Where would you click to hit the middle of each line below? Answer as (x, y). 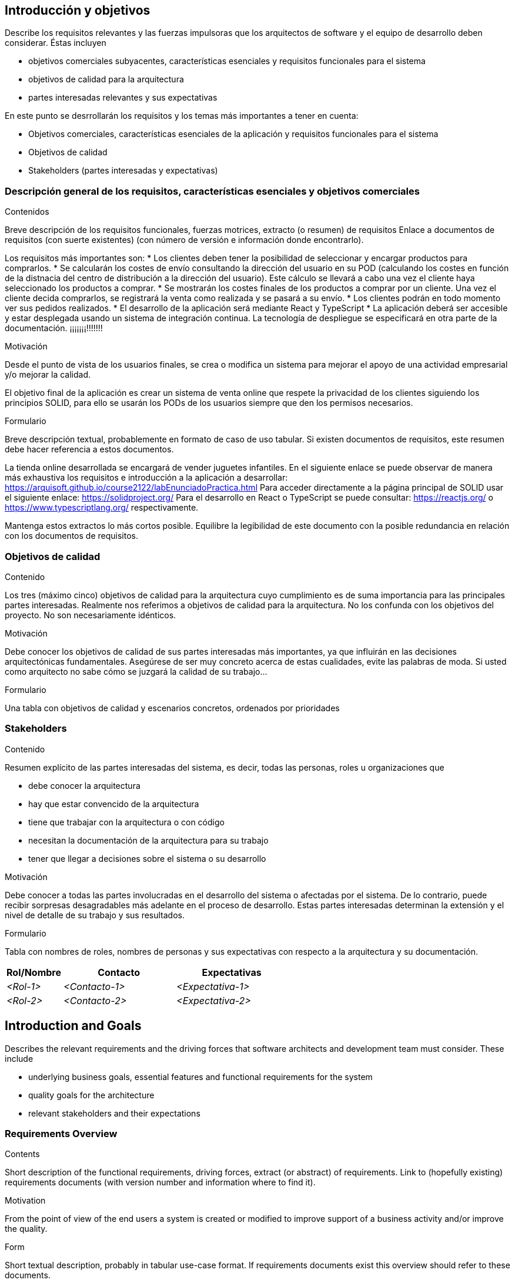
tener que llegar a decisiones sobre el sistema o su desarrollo (147, 858)
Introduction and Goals (73, 1026)
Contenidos (27, 212)
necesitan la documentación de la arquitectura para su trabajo (148, 840)
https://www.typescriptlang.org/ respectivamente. (102, 508)
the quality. (26, 1229)
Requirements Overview (61, 1133)
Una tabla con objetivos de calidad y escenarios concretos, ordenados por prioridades (172, 708)
